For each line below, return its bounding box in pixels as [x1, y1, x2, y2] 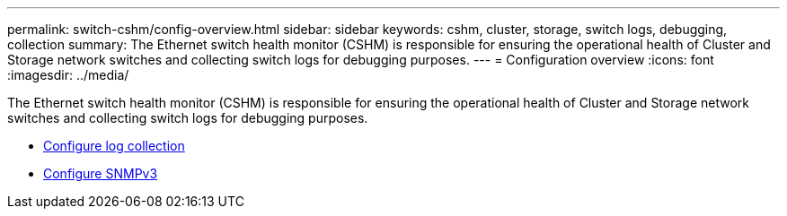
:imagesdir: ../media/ [7, 67, 129, 82]
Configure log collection [43, 138, 185, 153]
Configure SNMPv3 [43, 166, 158, 181]
